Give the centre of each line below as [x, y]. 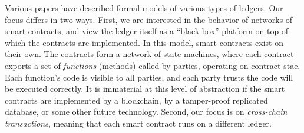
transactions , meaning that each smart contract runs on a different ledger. [138, 123]
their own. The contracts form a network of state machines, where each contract [149, 54]
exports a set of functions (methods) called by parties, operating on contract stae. [153, 65]
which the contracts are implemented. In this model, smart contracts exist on [144, 42]
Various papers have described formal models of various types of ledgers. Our [144, 8]
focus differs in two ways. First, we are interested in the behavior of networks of [149, 19]
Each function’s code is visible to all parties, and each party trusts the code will [149, 77]
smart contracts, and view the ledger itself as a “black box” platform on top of [147, 31]
